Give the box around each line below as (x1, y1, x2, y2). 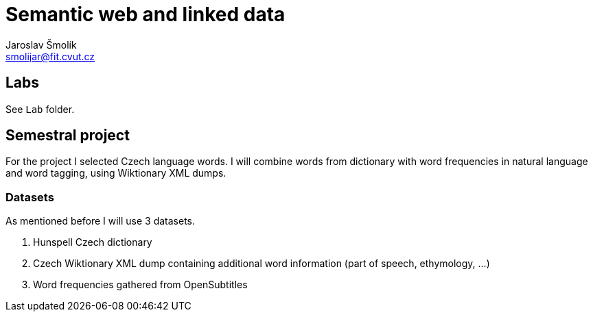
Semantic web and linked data (5, 3, 286, 26)
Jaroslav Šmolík (5, 38, 77, 51)
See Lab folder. (5, 103, 75, 115)
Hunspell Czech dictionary (33, 236, 152, 249)
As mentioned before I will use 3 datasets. (5, 215, 196, 227)
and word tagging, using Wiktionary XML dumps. (5, 167, 226, 179)
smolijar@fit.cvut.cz (5, 50, 95, 62)
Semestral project (5, 127, 130, 144)
